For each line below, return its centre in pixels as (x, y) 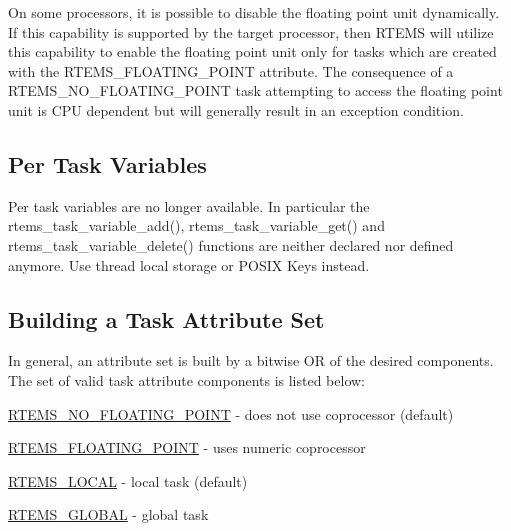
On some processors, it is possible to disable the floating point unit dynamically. (254, 12)
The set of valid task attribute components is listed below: (187, 379)
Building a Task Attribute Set (166, 318)
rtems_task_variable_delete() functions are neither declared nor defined (231, 244)
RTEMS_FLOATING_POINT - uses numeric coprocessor (187, 447)
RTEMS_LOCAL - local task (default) (128, 480)
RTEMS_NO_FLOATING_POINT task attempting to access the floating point (255, 90)
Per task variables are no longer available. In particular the (189, 205)
